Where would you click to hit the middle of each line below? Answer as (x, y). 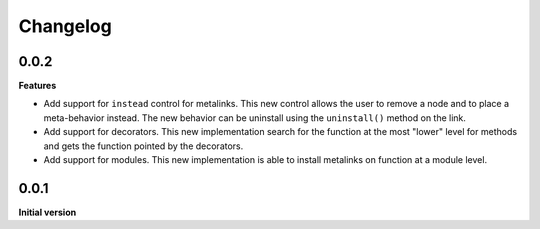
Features (37, 86)
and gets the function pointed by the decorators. (143, 146)
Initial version (47, 212)
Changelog (65, 26)
